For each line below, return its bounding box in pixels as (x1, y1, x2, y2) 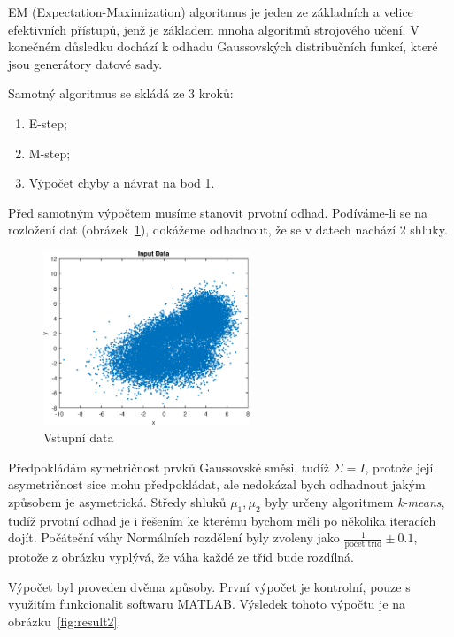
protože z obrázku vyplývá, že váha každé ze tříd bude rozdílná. (8, 547, 354, 565)
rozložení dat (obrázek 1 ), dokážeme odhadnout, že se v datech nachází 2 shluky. (8, 220, 448, 239)
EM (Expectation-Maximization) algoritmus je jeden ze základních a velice (8, 3, 413, 20)
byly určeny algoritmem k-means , (265, 492, 445, 510)
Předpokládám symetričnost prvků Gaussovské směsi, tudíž (8, 457, 330, 476)
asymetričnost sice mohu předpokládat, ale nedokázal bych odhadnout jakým (8, 475, 426, 494)
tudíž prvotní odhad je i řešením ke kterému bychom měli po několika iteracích (8, 510, 436, 529)
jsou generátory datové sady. (8, 54, 163, 73)
